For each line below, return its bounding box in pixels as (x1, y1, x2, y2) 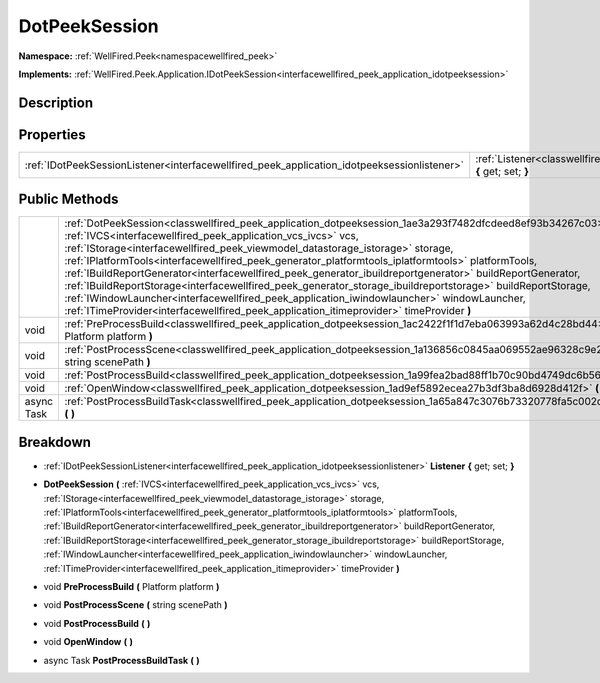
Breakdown (18, 433, 92, 450)
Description (18, 94, 94, 111)
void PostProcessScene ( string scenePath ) (43, 599, 229, 611)
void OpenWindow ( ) (43, 636, 134, 648)
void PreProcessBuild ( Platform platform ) (43, 581, 220, 593)
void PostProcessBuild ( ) (43, 617, 151, 629)
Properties (18, 126, 86, 143)
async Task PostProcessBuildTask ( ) (43, 654, 200, 666)
